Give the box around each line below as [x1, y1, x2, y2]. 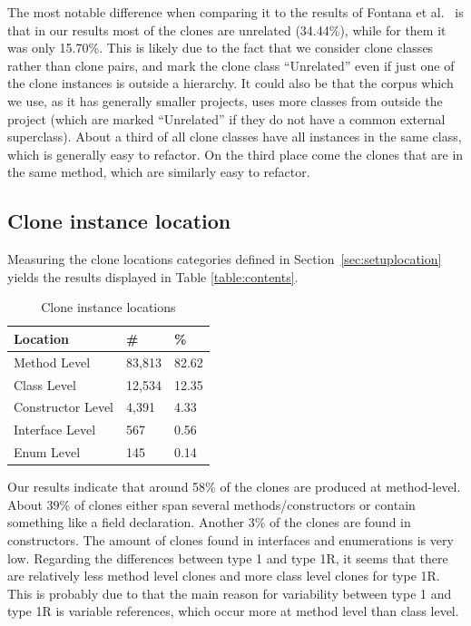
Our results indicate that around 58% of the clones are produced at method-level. [7, 477, 461, 496]
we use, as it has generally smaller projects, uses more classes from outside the [7, 91, 443, 110]
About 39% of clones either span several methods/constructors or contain [7, 494, 416, 514]
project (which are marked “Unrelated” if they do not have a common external [7, 109, 446, 128]
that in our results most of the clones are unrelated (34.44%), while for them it [7, 20, 446, 39]
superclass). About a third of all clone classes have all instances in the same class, [7, 127, 462, 146]
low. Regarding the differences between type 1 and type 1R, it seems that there [7, 548, 448, 567]
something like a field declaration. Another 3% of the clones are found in [7, 513, 411, 532]
